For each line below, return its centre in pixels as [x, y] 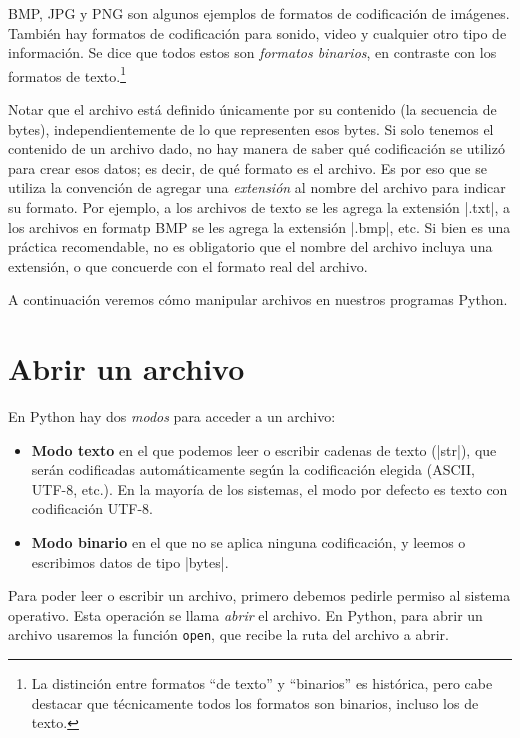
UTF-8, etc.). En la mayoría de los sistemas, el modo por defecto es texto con [269, 488]
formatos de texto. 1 [67, 74]
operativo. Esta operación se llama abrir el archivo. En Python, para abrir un [245, 614]
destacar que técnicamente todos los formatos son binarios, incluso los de [255, 702]
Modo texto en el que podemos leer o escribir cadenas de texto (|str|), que [264, 449]
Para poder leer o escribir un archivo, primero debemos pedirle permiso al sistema [259, 595]
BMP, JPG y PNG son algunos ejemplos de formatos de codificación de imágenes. [259, 13]
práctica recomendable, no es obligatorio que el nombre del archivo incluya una [250, 246]
